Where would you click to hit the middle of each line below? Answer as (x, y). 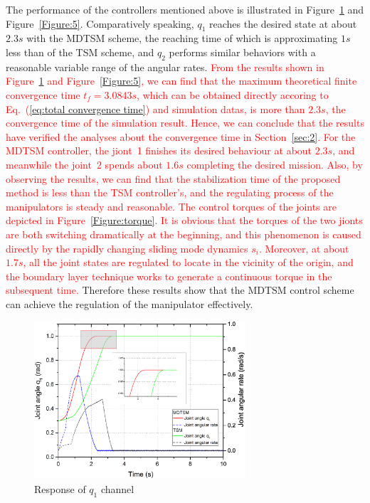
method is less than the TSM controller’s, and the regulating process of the (170, 192)
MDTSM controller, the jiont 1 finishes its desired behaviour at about (159, 150)
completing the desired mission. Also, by (275, 164)
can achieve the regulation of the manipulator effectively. (129, 303)
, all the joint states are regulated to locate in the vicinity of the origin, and (188, 262)
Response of (60, 488)
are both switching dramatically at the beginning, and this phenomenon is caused (184, 234)
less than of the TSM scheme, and (80, 52)
